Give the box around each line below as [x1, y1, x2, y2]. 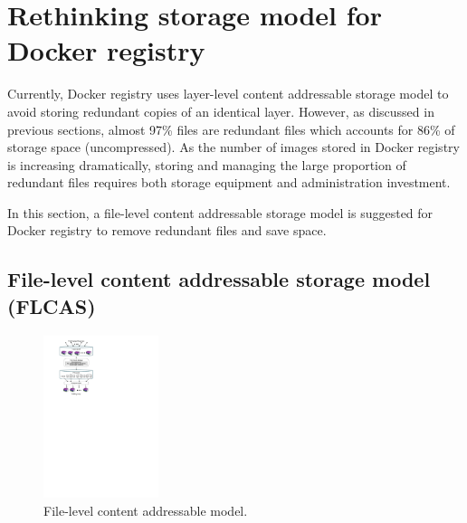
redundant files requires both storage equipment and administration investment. [7, 173, 451, 192]
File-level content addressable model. [43, 500, 248, 519]
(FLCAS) [7, 291, 96, 319]
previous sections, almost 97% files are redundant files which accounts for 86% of [7, 119, 455, 138]
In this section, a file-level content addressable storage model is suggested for [7, 203, 434, 222]
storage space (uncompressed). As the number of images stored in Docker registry [7, 138, 460, 157]
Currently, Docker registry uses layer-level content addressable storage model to [7, 84, 449, 103]
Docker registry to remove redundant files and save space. [7, 221, 327, 240]
